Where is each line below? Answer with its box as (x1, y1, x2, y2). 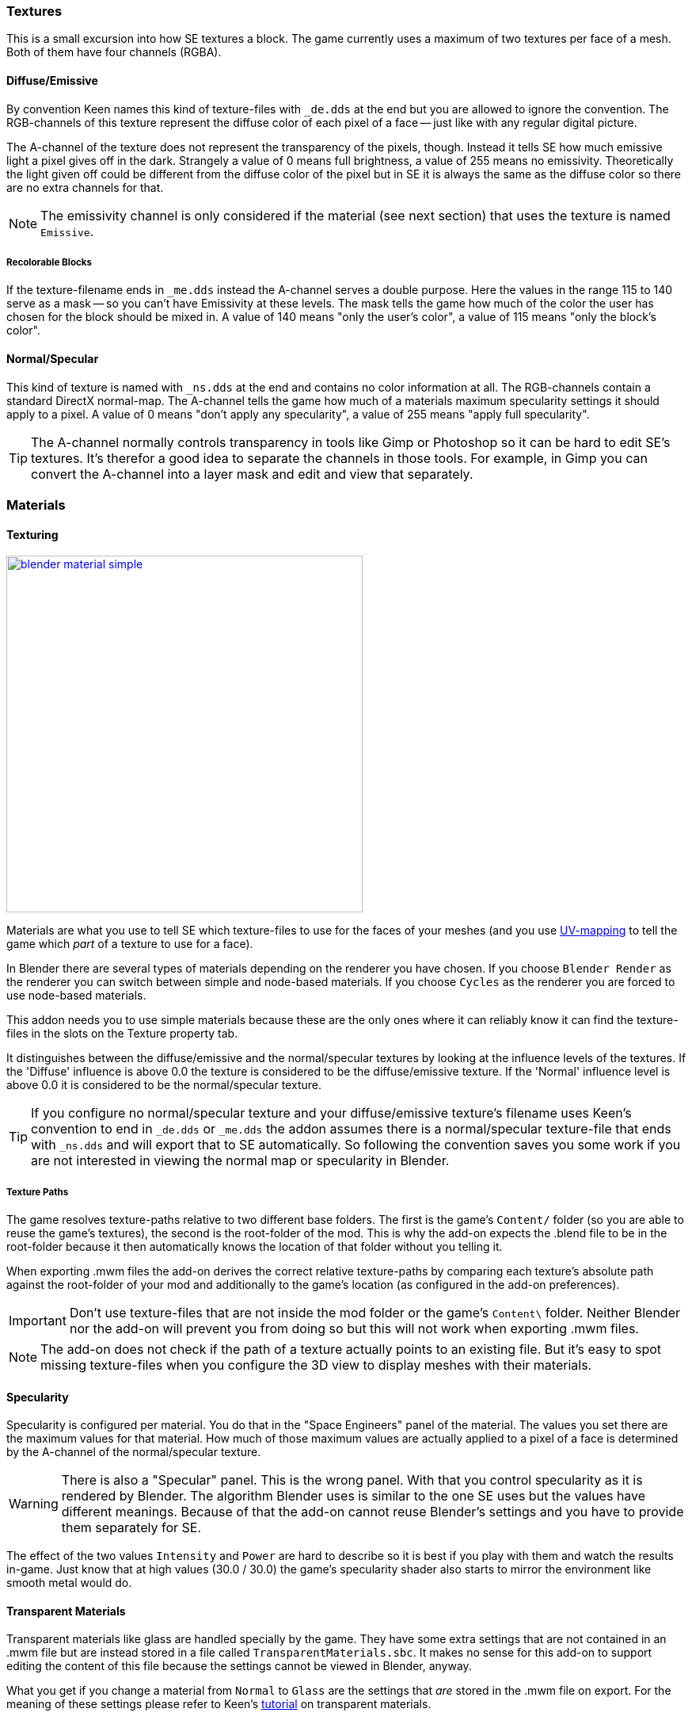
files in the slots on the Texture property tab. (6, 1026, 238, 1041)
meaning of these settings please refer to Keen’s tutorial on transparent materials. (6, 1697, 432, 1711)
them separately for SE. (61, 1520, 201, 1536)
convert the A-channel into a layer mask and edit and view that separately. (31, 465, 473, 482)
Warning (9, 1496, 59, 1512)
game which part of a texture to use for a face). (6, 937, 253, 951)
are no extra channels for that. (6, 180, 164, 194)
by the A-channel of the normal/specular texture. (6, 1445, 261, 1459)
